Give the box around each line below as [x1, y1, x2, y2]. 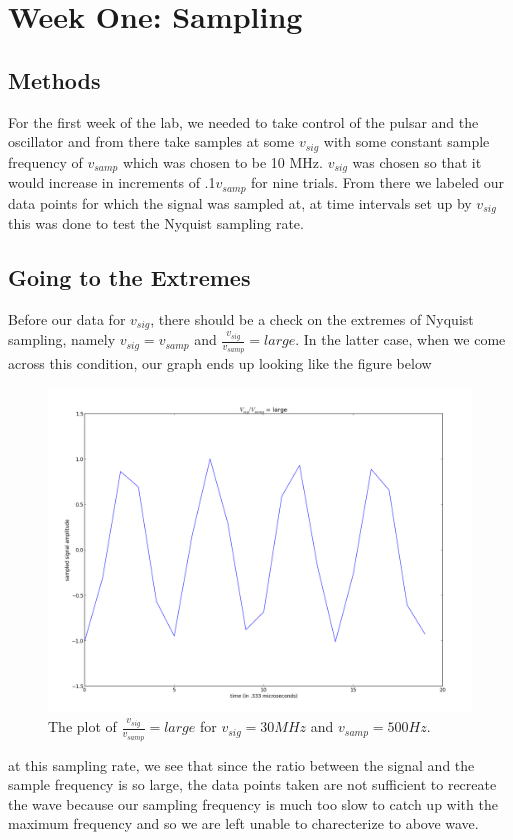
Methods [8, 64, 101, 95]
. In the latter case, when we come [295, 329, 506, 350]
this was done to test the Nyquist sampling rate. [8, 212, 304, 233]
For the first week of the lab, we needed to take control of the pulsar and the [8, 111, 479, 132]
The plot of [48, 716, 117, 737]
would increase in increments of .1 [8, 172, 216, 193]
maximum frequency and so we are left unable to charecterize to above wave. [8, 813, 479, 834]
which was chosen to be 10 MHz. [122, 151, 323, 172]
